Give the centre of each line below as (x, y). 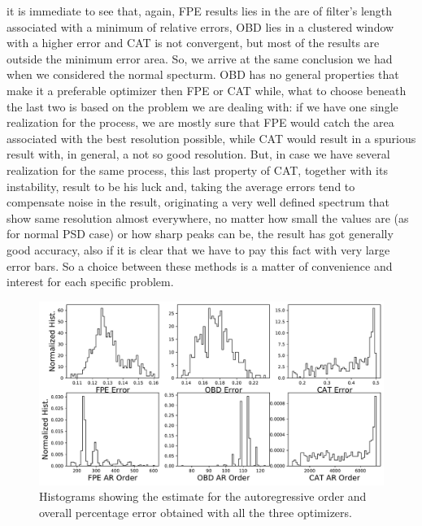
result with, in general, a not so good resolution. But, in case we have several (198, 154)
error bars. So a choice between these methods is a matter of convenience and (200, 265)
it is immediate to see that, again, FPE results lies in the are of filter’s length (200, 11)
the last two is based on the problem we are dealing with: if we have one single (202, 106)
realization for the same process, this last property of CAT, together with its (197, 170)
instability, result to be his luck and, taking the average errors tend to (181, 186)
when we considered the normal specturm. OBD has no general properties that (203, 74)
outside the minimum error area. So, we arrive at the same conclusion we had (200, 58)
